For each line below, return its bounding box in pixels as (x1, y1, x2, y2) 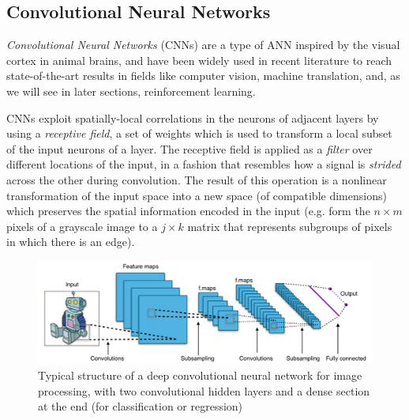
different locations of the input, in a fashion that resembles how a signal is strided (6, 156, 401, 172)
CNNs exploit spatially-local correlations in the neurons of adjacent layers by (6, 109, 379, 126)
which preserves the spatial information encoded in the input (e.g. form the (6, 202, 370, 219)
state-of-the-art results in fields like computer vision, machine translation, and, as (6, 67, 400, 84)
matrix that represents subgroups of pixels (187, 218, 392, 234)
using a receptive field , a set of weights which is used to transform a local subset (6, 125, 392, 142)
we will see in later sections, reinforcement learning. (6, 82, 256, 99)
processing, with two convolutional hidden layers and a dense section (38, 382, 370, 399)
